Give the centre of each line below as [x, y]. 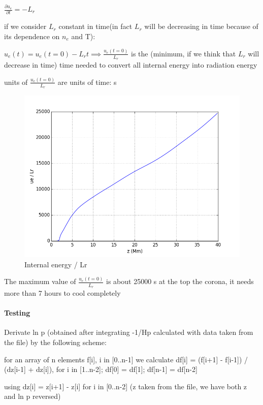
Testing [17, 313]
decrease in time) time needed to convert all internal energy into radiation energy [131, 65]
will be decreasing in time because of [201, 26]
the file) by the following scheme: [55, 342]
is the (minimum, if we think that [184, 53]
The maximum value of [40, 281]
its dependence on [32, 36]
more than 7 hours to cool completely [62, 292]
